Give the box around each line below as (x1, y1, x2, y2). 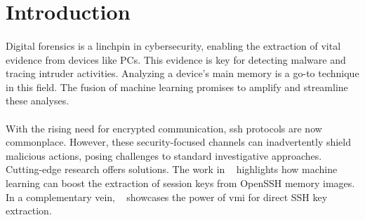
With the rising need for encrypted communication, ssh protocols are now (6, 121, 322, 135)
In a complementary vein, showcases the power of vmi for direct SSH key (6, 189, 328, 204)
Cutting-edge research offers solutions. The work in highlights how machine (6, 162, 338, 177)
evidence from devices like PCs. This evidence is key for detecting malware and (6, 52, 346, 67)
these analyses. (6, 93, 69, 108)
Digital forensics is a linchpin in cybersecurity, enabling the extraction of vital (6, 38, 341, 53)
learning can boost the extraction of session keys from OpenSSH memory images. (6, 175, 355, 190)
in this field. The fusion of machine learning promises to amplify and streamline (6, 79, 348, 94)
